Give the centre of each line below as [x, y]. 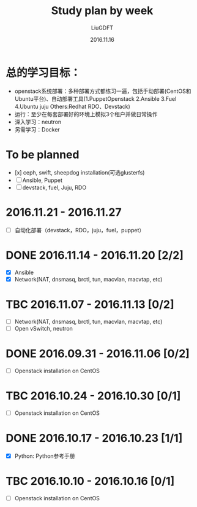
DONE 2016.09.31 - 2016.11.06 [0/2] [98, 353]
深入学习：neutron [38, 122]
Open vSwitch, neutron [43, 328]
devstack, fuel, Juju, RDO [54, 187]
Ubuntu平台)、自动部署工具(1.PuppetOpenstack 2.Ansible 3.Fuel [95, 98]
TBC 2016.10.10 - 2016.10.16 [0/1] [90, 481]
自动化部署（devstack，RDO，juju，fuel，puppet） [80, 230]
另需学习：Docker [37, 129]
